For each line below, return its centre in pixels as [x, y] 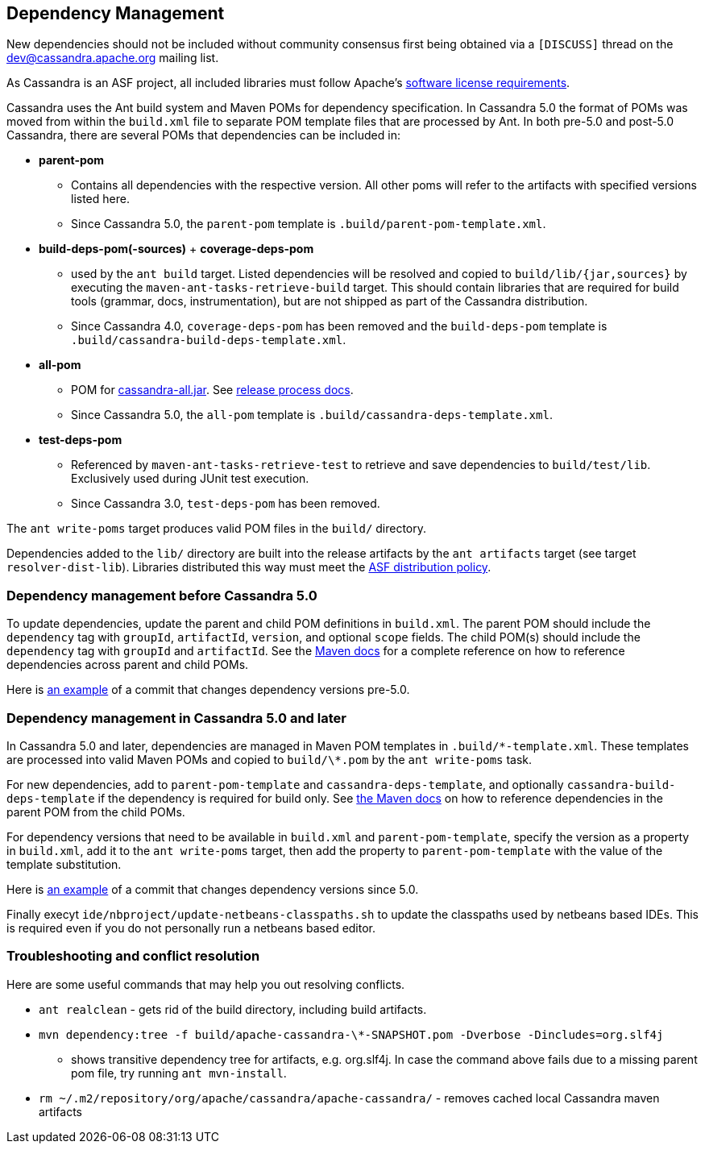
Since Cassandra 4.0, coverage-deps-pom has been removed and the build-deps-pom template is [339, 326]
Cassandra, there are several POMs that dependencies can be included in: [203, 135]
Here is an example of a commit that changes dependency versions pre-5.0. [208, 690]
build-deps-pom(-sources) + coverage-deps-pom [176, 249]
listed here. [100, 199]
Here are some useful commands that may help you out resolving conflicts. [206, 984]
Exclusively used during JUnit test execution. [190, 479]
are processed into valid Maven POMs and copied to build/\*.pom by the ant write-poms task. [270, 759]
